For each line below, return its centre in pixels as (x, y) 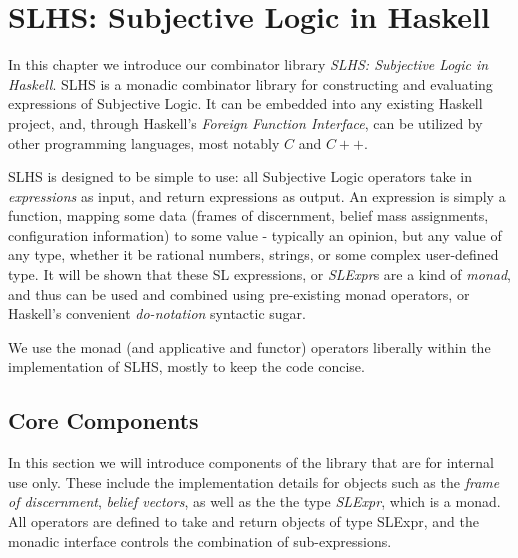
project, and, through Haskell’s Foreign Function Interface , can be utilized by (245, 122)
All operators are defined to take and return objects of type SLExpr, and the (243, 521)
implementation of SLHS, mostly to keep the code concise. (186, 366)
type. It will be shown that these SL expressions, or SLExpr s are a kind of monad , (259, 274)
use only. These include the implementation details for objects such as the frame (254, 481)
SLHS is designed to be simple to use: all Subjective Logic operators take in (240, 176)
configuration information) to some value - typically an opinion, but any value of (255, 234)
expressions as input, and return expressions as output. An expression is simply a (257, 195)
